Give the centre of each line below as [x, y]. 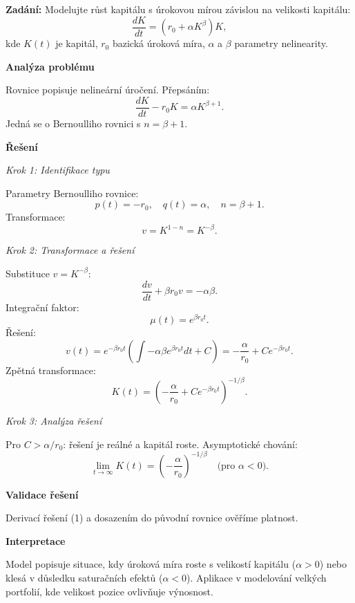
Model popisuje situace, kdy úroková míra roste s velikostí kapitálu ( [151, 564]
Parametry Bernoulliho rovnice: [72, 193]
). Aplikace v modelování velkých [257, 578]
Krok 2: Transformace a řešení [70, 250]
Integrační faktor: [42, 307]
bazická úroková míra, [159, 43]
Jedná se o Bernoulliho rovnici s [73, 123]
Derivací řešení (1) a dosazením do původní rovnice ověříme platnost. [152, 518]
